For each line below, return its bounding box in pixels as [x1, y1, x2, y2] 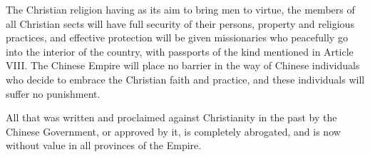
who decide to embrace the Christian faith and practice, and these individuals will [6, 71, 365, 86]
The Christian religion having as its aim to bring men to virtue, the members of [6, 2, 355, 16]
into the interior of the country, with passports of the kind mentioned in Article [6, 44, 354, 59]
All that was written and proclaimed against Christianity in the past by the [6, 110, 337, 125]
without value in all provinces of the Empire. [6, 138, 202, 153]
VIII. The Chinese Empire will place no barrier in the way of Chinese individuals [6, 58, 360, 73]
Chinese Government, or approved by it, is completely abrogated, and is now [6, 123, 341, 138]
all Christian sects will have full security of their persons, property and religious [6, 16, 354, 31]
